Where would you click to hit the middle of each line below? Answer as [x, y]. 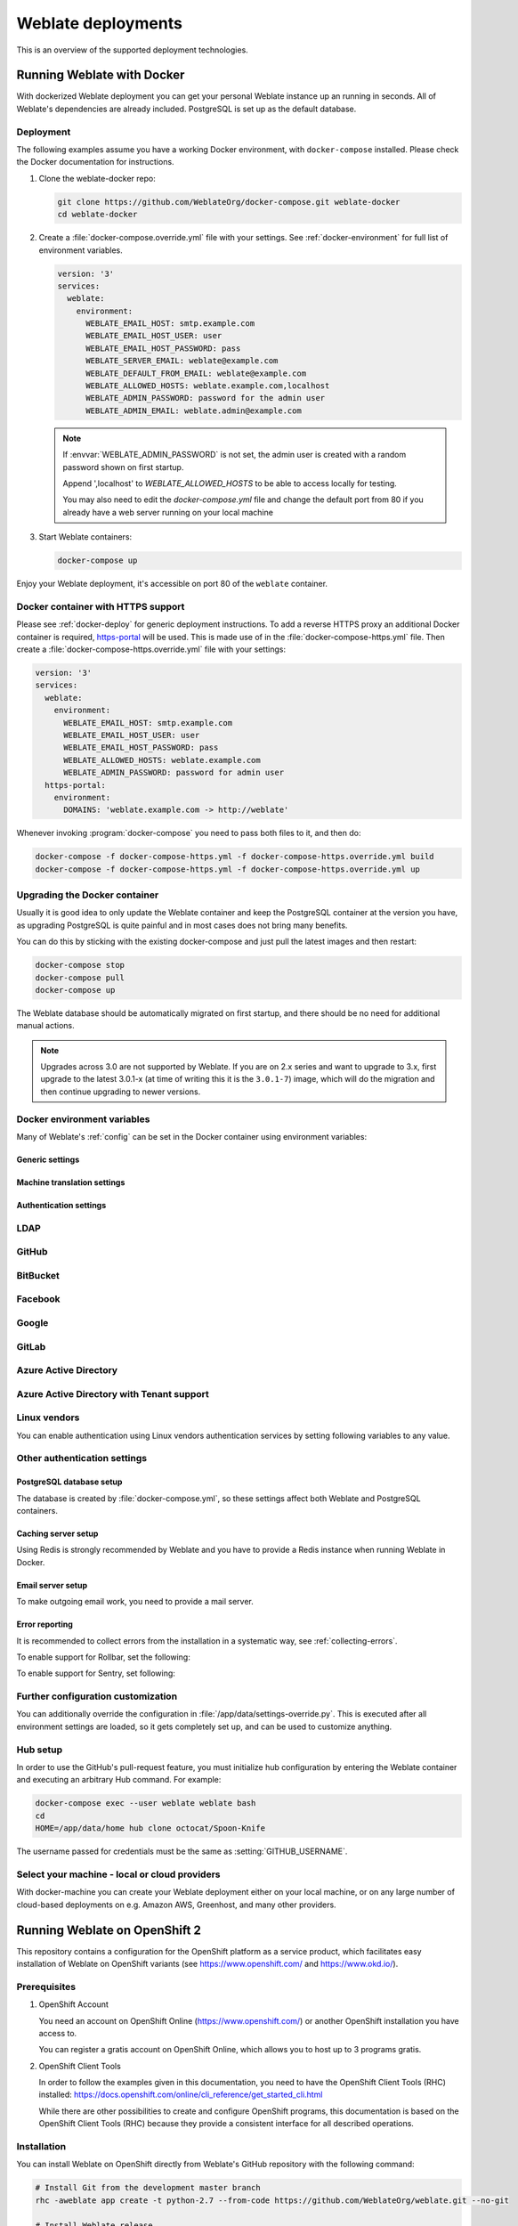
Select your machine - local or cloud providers [118, 1874]
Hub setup [39, 1750]
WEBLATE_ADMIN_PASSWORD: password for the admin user [206, 398]
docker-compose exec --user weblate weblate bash [146, 1804]
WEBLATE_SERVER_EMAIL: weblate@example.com [182, 361]
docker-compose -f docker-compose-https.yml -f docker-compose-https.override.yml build [235, 857]
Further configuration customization [97, 1696]
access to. [58, 2033]
